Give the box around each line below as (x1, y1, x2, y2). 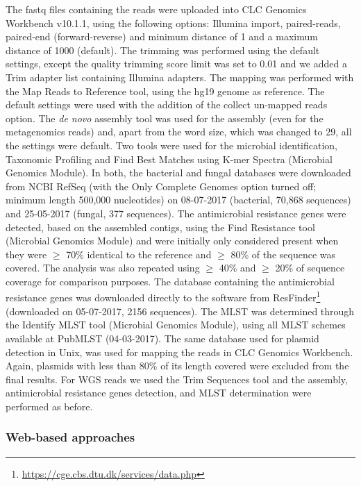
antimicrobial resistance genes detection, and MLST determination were (6, 385, 312, 400)
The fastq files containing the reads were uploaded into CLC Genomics (6, 2, 307, 16)
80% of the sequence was (230, 246, 336, 261)
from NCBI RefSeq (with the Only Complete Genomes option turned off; (6, 178, 317, 193)
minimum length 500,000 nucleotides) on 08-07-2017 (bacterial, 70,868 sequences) (6, 192, 351, 207)
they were (6, 246, 47, 261)
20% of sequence (275, 260, 345, 275)
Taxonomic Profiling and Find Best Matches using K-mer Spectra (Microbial (6, 151, 333, 166)
